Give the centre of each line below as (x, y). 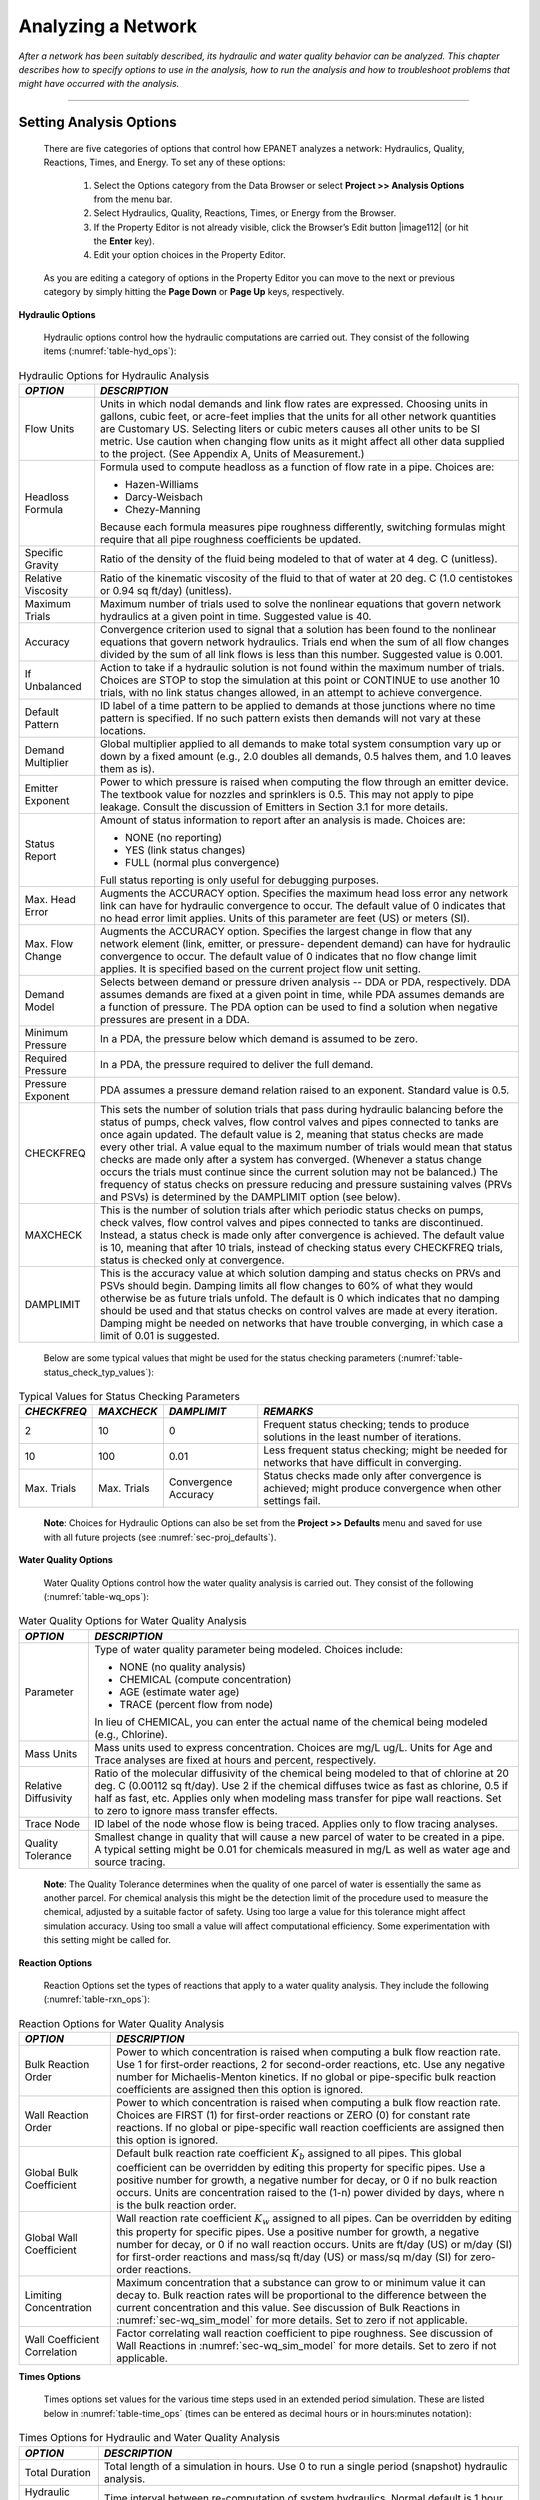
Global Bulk (51, 2173)
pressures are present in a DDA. (175, 1020)
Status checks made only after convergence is (372, 1476)
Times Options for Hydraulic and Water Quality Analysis (149, 2438)
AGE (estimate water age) (179, 1692)
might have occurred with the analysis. (99, 84)
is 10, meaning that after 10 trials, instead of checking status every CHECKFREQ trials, (302, 1248)
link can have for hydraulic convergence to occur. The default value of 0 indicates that (303, 906)
